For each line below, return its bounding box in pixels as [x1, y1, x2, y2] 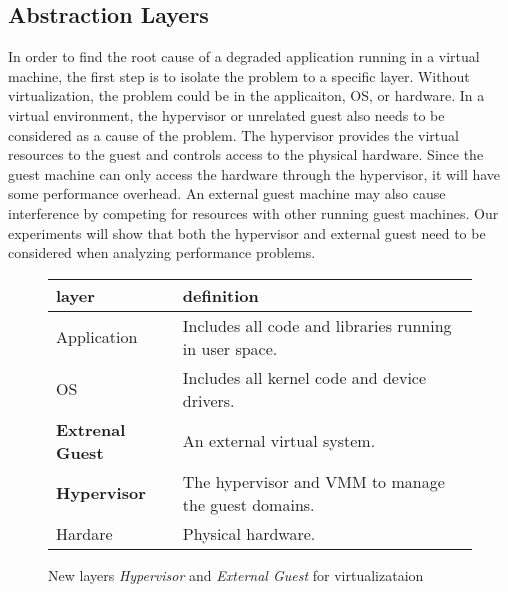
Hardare [56, 521, 113, 545]
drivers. [182, 388, 235, 412]
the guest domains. [182, 492, 315, 516]
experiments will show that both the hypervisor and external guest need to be [8, 222, 486, 243]
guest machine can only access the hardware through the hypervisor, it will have [8, 163, 501, 184]
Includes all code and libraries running [182, 313, 452, 337]
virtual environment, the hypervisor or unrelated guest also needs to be [8, 104, 445, 125]
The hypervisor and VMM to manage [182, 469, 445, 493]
